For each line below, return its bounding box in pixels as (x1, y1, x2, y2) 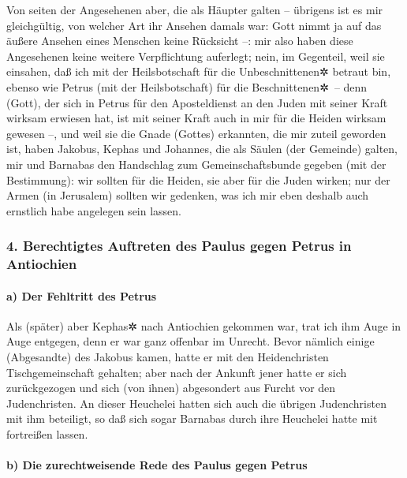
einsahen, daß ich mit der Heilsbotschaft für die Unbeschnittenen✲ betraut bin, (6, 63, 391, 80)
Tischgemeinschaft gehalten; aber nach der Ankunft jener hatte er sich (6, 364, 347, 380)
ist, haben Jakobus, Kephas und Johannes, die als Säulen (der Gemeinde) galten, (6, 140, 398, 157)
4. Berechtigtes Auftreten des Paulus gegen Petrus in (6, 236, 352, 256)
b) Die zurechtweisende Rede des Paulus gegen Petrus (6, 457, 308, 473)
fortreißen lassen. (6, 426, 88, 443)
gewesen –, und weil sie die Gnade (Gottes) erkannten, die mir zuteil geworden (6, 125, 386, 141)
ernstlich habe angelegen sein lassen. (6, 202, 181, 218)
